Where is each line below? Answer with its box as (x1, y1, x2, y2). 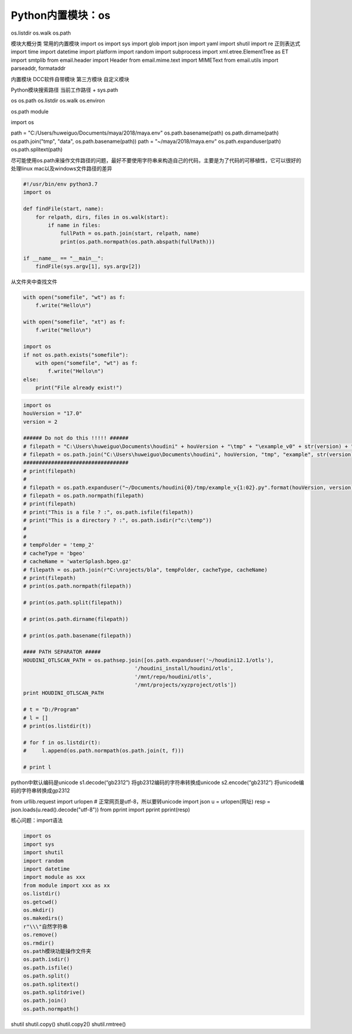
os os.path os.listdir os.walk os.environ (11, 97, 105, 104)
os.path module (11, 108, 49, 115)
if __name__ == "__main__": (23, 255, 104, 262)
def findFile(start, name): (23, 206, 104, 212)
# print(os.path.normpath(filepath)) (23, 583, 132, 590)
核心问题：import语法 (11, 817, 63, 824)
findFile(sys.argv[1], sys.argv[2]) (35, 263, 141, 270)
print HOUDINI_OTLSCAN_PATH (23, 690, 104, 697)
